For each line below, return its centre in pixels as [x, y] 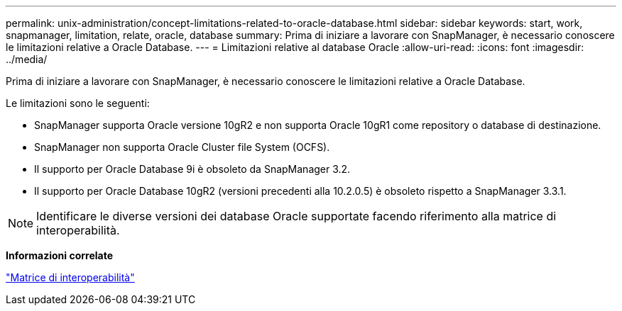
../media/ [27, 59]
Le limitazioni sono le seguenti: [78, 103]
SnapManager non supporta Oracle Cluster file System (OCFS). [182, 147]
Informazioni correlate [60, 255]
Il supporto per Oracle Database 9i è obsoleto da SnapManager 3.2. [192, 169]
